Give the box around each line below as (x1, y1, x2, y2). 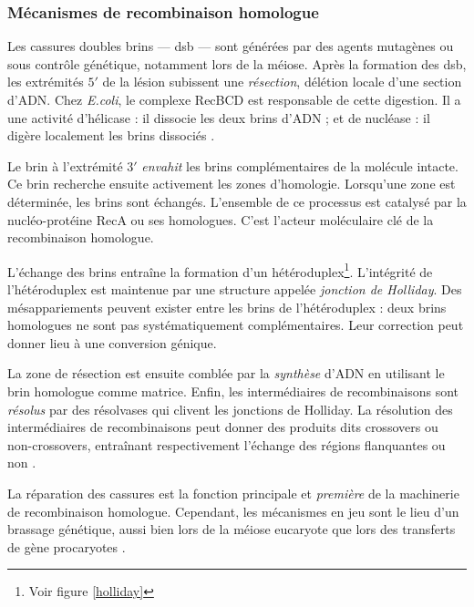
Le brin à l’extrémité (7, 156, 123, 175)
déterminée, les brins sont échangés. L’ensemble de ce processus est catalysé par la (7, 191, 467, 211)
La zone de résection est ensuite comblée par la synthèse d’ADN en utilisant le (7, 364, 445, 383)
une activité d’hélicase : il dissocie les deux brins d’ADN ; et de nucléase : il (7, 108, 430, 127)
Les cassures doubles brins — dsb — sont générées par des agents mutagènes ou (7, 36, 454, 56)
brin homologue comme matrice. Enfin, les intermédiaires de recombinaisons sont (7, 381, 459, 400)
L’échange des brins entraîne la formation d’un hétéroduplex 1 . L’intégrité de (7, 259, 433, 281)
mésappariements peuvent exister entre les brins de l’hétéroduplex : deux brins (7, 297, 447, 316)
